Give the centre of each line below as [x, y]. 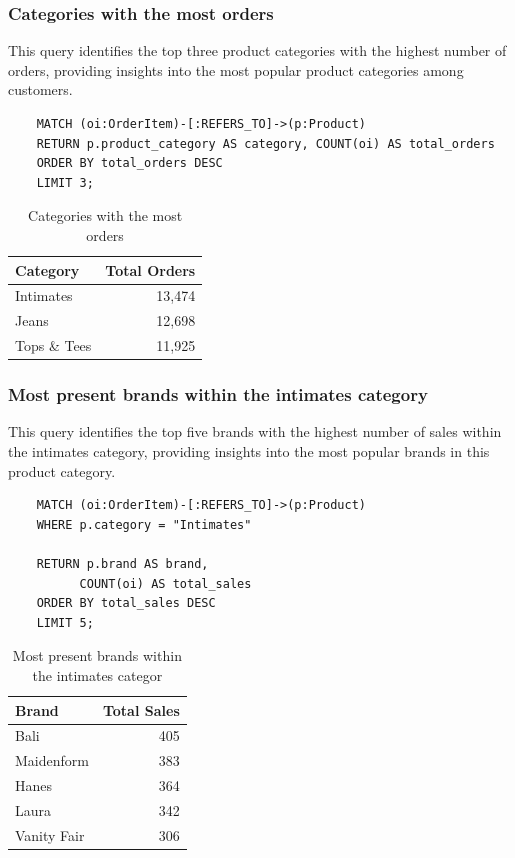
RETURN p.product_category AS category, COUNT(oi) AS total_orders [265, 143]
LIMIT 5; [65, 622]
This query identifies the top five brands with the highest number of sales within [255, 431]
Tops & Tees [53, 345]
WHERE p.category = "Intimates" [144, 524]
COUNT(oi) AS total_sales [165, 583]
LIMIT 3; [65, 182]
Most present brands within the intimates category [218, 394]
